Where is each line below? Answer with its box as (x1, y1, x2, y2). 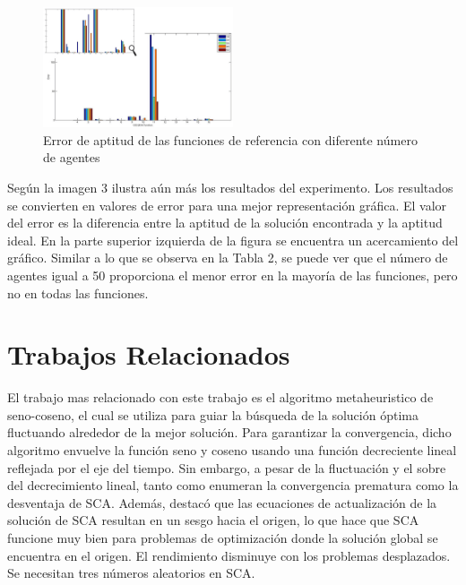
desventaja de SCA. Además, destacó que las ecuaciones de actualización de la (7, 493, 437, 512)
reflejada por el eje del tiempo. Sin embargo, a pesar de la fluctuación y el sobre (7, 458, 446, 477)
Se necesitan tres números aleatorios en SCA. (7, 563, 255, 582)
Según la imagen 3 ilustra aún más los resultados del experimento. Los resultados (7, 177, 453, 196)
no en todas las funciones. (7, 283, 149, 302)
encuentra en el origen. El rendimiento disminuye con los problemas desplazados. (7, 546, 451, 564)
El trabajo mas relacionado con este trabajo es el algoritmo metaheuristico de (7, 388, 434, 407)
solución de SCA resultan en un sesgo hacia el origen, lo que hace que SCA (7, 511, 419, 529)
